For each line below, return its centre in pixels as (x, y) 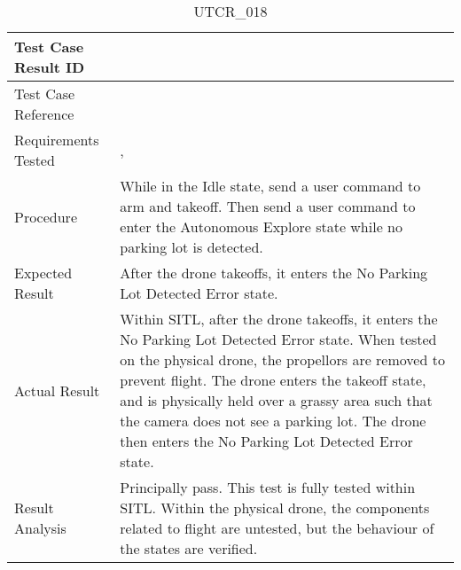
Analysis (40, 528)
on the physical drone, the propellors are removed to (282, 359)
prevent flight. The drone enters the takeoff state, (273, 380)
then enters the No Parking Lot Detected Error (266, 441)
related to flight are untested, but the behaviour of (277, 528)
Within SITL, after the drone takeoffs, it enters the (279, 319)
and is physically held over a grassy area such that (276, 400)
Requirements (57, 140)
